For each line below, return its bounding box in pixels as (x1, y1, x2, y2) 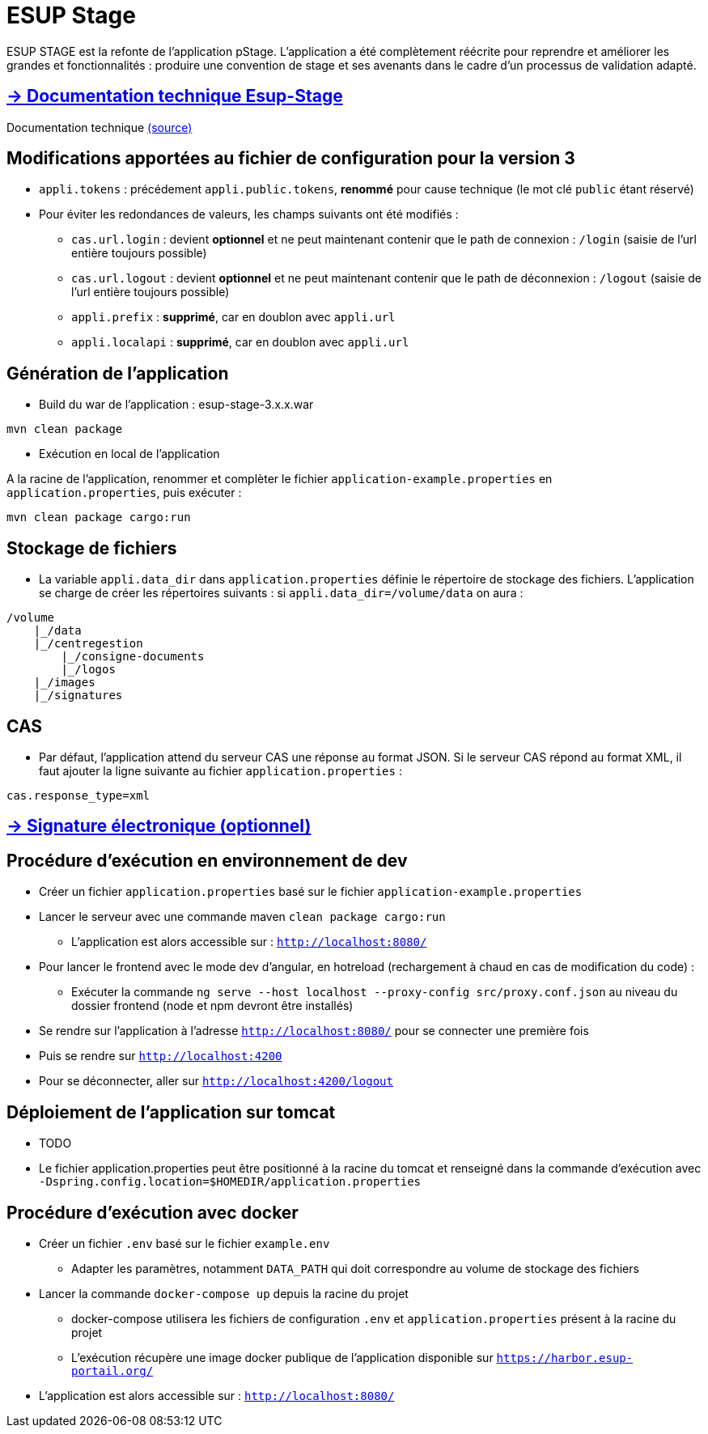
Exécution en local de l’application (39, 447, 220, 461)
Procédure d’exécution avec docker (6, 1202, 299, 1223)
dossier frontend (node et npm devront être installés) (71, 999, 354, 1013)
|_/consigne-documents (61, 650, 205, 664)
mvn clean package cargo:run (6, 511, 191, 524)
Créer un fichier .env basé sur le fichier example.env (39, 1236, 330, 1250)
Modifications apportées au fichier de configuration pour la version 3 (6, 148, 575, 169)
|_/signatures (33, 689, 123, 702)
